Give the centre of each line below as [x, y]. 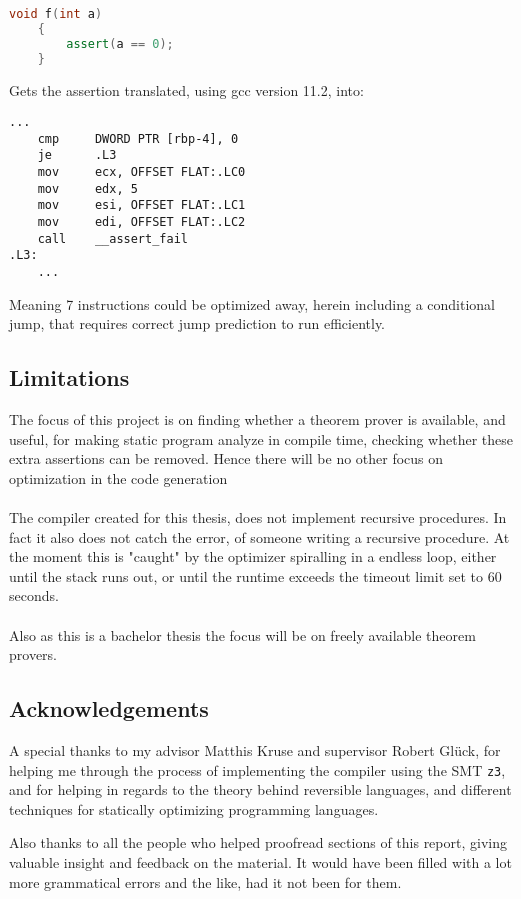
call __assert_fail [112, 238]
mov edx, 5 [87, 188]
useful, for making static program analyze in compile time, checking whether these [261, 438]
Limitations [69, 377]
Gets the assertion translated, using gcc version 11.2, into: [186, 89]
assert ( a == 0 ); [120, 43]
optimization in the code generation [118, 477]
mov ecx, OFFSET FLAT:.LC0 [141, 172]
